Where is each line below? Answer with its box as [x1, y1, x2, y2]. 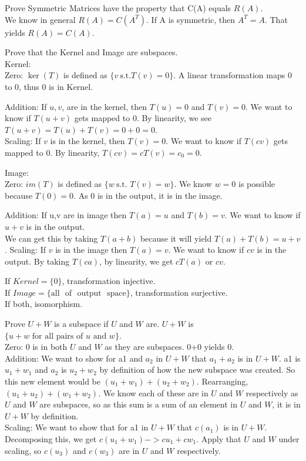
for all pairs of [32, 332, 83, 340]
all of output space [51, 289, 126, 298]
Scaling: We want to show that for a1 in [5, 421, 149, 433]
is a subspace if [54, 318, 109, 330]
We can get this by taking [5, 232, 98, 244]
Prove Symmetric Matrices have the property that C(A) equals [5, 2, 231, 14]
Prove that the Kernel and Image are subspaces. [5, 46, 178, 58]
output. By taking [5, 255, 70, 267]
